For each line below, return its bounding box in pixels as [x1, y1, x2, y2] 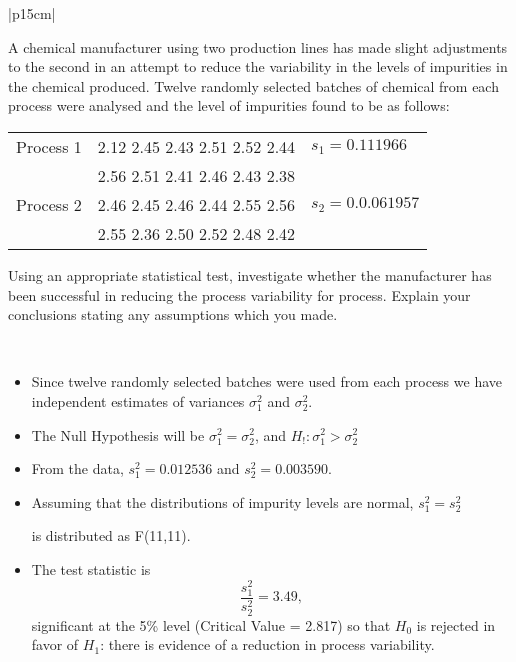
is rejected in [416, 614, 496, 635]
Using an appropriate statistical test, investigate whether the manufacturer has [8, 264, 492, 285]
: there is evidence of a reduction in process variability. [100, 634, 435, 655]
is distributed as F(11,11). [31, 525, 191, 546]
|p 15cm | [8, 3, 56, 23]
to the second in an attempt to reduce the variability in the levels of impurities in [8, 56, 508, 77]
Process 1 [16, 134, 82, 158]
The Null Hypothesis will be [31, 424, 205, 445]
